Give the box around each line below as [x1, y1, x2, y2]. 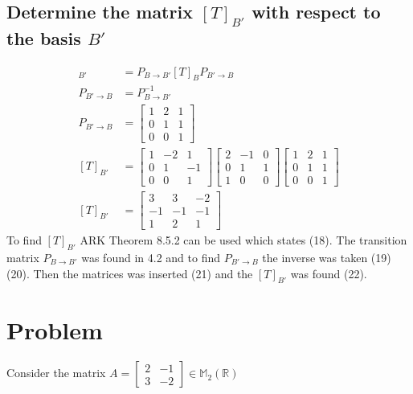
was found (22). [290, 265, 367, 281]
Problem [6, 314, 103, 347]
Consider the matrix [6, 364, 106, 381]
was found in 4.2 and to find [81, 248, 220, 265]
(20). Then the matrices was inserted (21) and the [6, 265, 253, 281]
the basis [6, 25, 81, 50]
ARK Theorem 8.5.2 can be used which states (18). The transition [80, 232, 407, 248]
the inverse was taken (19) [262, 248, 391, 265]
